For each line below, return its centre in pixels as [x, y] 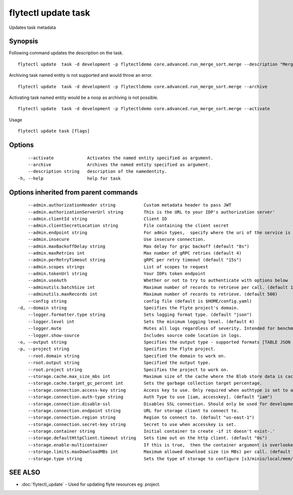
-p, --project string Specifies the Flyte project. [117, 349]
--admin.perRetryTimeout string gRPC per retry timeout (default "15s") [135, 260]
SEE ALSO [25, 472]
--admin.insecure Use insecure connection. [117, 239]
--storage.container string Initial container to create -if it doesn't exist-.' [151, 431]
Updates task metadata [32, 27]
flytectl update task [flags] [54, 131]
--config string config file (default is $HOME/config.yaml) [140, 301]
